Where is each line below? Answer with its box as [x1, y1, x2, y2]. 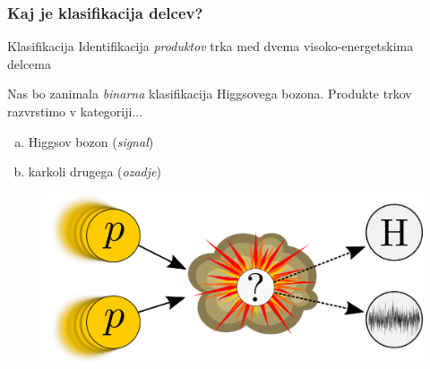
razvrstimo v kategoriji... [7, 102, 143, 120]
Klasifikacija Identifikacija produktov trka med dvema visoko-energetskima [7, 37, 414, 56]
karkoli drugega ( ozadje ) [28, 162, 161, 181]
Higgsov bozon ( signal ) [28, 132, 154, 150]
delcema [7, 54, 51, 73]
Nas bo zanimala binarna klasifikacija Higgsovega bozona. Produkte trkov [7, 84, 412, 103]
